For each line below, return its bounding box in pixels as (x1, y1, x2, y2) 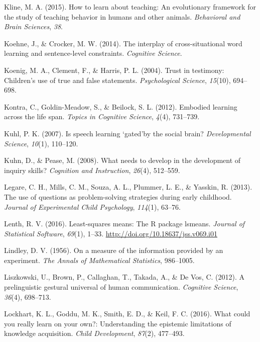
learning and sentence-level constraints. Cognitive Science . (4, 48, 182, 58)
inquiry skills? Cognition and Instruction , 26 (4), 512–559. (4, 164, 180, 175)
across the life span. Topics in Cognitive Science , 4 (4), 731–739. (4, 111, 200, 122)
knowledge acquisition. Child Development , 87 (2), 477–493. (4, 328, 185, 338)
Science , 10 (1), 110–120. (4, 138, 78, 148)
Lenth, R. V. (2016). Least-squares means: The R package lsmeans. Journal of (4, 218, 245, 229)
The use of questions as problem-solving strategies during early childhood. (4, 191, 232, 202)
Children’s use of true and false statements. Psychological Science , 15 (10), (4, 74, 231, 85)
